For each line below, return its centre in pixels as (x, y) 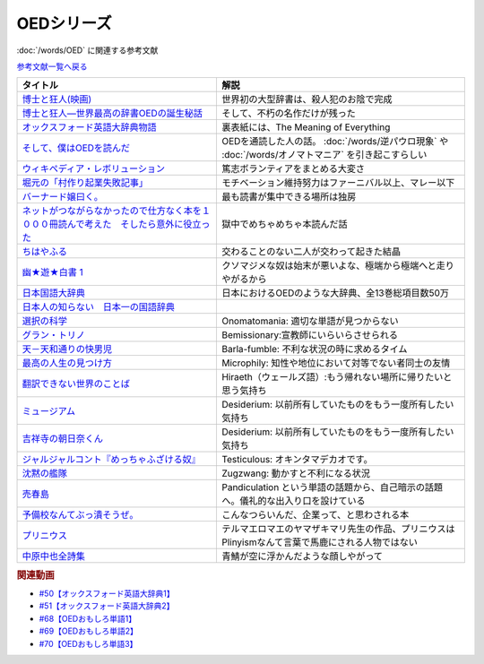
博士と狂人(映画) (57, 99)
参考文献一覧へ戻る (52, 66)
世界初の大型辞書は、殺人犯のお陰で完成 (307, 99)
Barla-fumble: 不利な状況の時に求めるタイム (314, 349)
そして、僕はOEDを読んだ (76, 148)
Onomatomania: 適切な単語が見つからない (310, 321)
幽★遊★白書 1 (53, 272)
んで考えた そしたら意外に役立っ (138, 224)
